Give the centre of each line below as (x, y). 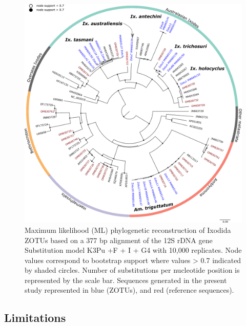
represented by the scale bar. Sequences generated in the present (126, 280)
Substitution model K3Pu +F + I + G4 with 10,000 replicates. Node (133, 250)
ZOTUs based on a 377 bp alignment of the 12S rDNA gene (119, 240)
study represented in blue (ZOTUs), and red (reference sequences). (129, 290)
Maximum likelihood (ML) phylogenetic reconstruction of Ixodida (128, 230)
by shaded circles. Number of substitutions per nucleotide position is (132, 270)
